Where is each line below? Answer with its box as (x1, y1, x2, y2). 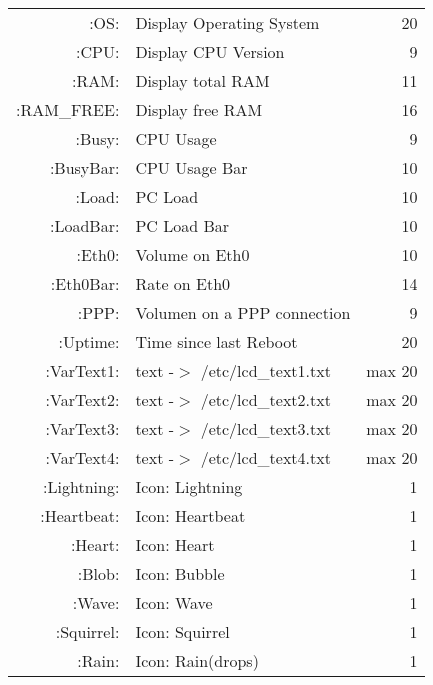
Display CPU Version (135, 40, 285, 63)
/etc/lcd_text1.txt (200, 359, 331, 382)
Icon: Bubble (135, 562, 225, 585)
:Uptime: (58, 330, 120, 353)
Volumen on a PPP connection (135, 301, 351, 324)
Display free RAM (135, 98, 263, 121)
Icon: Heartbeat (135, 504, 246, 527)
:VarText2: (45, 388, 120, 411)
